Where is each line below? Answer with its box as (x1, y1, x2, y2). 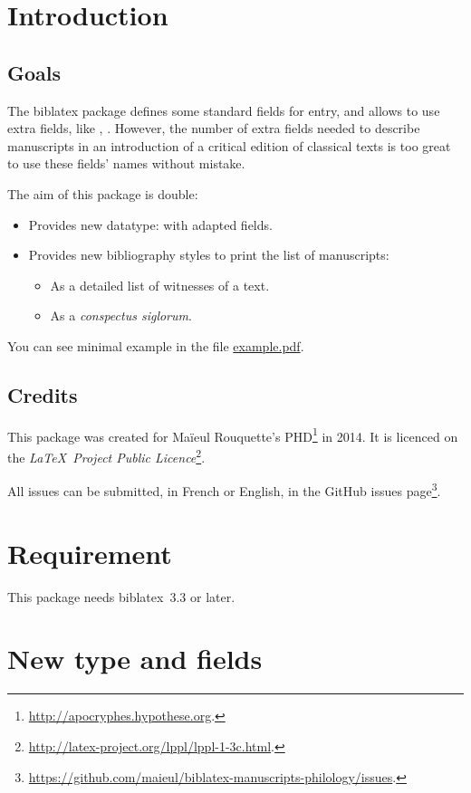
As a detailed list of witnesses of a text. (50, 275, 270, 294)
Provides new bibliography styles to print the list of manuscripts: (28, 245, 389, 264)
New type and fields (7, 640, 263, 677)
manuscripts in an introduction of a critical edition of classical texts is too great (7, 136, 451, 155)
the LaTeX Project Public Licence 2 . (7, 444, 206, 466)
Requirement (7, 534, 172, 571)
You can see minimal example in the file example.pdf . (7, 336, 304, 355)
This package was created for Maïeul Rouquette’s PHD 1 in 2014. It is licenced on (7, 424, 458, 445)
